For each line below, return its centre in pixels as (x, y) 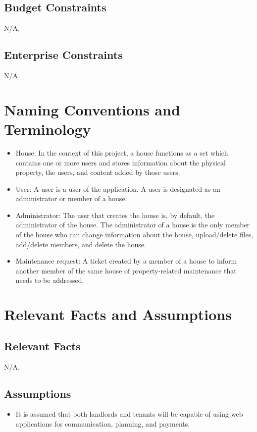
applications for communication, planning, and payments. (103, 424)
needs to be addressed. (50, 280)
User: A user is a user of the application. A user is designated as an (118, 189)
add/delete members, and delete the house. (81, 244)
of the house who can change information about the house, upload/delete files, (134, 235)
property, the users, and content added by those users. (98, 172)
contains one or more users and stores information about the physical (121, 162)
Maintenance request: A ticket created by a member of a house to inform (126, 261)
